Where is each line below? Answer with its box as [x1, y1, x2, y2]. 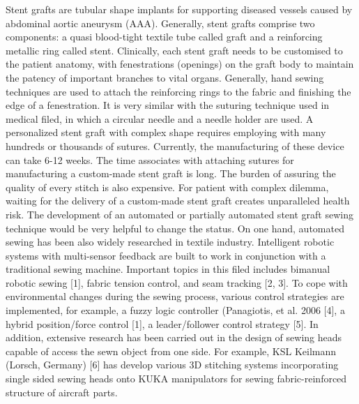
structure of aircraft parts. [6, 384, 118, 399]
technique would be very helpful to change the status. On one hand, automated [6, 220, 344, 235]
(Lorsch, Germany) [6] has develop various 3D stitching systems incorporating [6, 357, 339, 372]
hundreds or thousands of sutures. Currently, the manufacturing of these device [6, 138, 344, 153]
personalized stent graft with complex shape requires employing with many [6, 125, 326, 140]
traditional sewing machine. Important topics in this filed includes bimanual [6, 262, 330, 276]
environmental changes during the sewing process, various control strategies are [6, 289, 344, 304]
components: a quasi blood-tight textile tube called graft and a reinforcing [6, 29, 323, 44]
